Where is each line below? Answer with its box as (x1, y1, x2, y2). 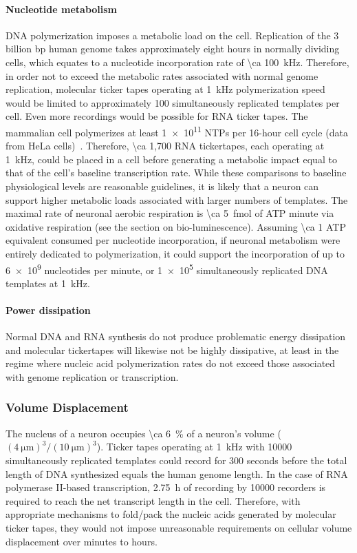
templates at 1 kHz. (6, 275, 90, 290)
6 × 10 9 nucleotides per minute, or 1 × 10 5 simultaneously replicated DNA (6, 260, 328, 277)
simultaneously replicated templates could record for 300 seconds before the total (6, 452, 347, 467)
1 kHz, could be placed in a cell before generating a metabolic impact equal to (6, 152, 337, 166)
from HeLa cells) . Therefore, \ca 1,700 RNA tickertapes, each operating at (6, 138, 325, 153)
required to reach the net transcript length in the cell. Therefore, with (6, 493, 301, 508)
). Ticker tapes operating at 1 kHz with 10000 (96, 439, 292, 454)
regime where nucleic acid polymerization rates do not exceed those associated (6, 356, 336, 371)
